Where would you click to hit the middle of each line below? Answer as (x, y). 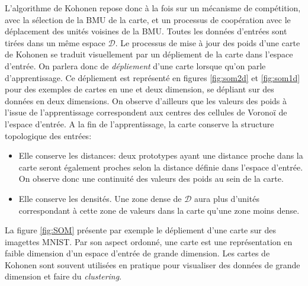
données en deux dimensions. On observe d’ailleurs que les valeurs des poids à (146, 100)
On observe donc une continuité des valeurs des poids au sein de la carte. (151, 179)
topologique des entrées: (48, 135)
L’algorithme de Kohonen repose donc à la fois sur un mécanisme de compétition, (153, 8)
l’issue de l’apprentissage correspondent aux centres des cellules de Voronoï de (146, 112)
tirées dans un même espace (55, 42)
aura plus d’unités (227, 198)
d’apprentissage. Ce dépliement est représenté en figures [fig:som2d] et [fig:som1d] (153, 77)
